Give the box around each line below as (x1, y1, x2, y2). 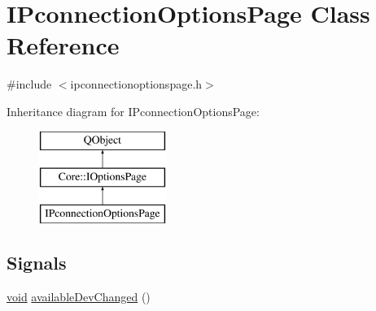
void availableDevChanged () (7, 287, 151, 305)
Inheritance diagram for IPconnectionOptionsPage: (7, 102, 260, 119)
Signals (7, 249, 67, 274)
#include (7, 76, 52, 93)
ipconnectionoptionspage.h (70, 76, 203, 93)
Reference (7, 28, 120, 62)
